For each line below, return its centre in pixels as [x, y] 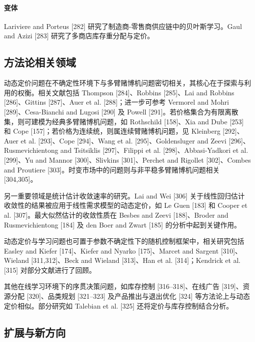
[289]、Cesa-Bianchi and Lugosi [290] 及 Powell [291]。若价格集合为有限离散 [121, 111]
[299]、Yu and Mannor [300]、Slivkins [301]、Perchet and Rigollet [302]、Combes [127, 159]
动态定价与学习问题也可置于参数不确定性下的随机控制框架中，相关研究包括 [124, 241]
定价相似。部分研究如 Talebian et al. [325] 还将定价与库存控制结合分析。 [119, 305]
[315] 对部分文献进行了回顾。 [50, 270]
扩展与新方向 [35, 332]
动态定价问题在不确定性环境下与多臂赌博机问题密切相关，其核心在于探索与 [124, 83]
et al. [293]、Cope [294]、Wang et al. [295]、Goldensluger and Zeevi [124, 140]
